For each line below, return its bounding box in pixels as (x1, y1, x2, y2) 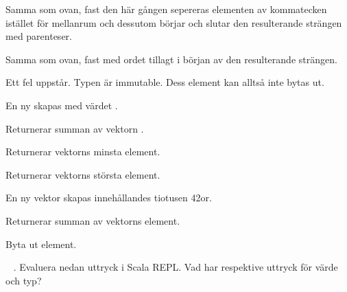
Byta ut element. (5, 236, 77, 251)
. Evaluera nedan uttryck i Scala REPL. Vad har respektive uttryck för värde (13, 260, 338, 274)
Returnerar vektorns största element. (5, 167, 160, 181)
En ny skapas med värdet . (5, 98, 118, 112)
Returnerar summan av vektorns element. (5, 213, 180, 227)
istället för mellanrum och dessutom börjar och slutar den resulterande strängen (5, 15, 342, 30)
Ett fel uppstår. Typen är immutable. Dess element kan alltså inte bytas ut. (5, 75, 324, 89)
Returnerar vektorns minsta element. (5, 144, 160, 159)
